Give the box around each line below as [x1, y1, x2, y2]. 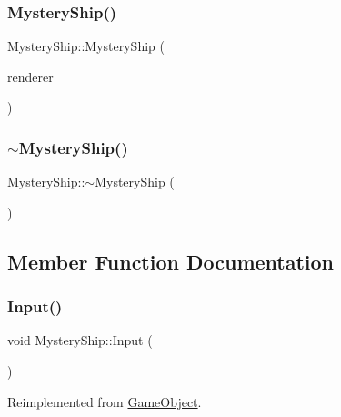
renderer [7, 66, 54, 86]
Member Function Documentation [7, 247, 335, 275]
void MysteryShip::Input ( [7, 331, 153, 350]
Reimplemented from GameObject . [7, 392, 202, 411]
